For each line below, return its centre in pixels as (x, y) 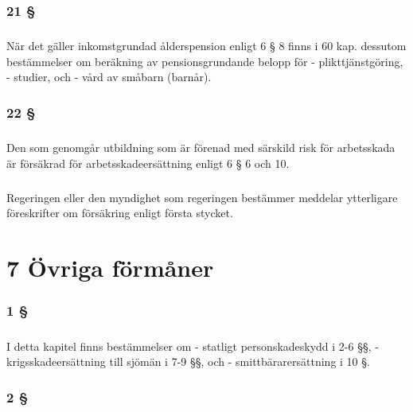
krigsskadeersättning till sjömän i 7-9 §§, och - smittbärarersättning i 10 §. (188, 361)
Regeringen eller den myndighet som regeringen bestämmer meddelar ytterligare (202, 197)
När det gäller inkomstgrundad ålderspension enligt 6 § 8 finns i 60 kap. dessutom (206, 46)
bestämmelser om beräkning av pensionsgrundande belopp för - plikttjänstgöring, (205, 61)
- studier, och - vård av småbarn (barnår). (109, 77)
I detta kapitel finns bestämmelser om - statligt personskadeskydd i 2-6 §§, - (193, 346)
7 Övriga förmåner (110, 268)
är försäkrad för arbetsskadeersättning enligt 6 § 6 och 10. (148, 163)
